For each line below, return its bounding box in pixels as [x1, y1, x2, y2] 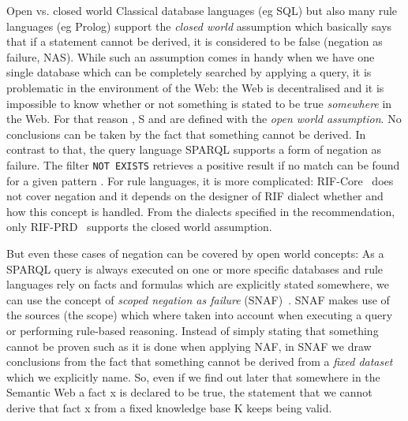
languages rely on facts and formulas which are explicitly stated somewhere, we [6, 276, 390, 292]
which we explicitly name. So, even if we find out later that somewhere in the [6, 368, 380, 385]
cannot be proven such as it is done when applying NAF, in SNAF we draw [6, 337, 372, 354]
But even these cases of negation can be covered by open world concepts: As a [6, 244, 384, 261]
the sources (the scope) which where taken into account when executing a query [6, 307, 393, 323]
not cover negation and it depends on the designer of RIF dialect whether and [6, 188, 384, 204]
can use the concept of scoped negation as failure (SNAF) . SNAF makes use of [6, 291, 390, 307]
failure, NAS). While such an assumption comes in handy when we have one [6, 48, 375, 65]
